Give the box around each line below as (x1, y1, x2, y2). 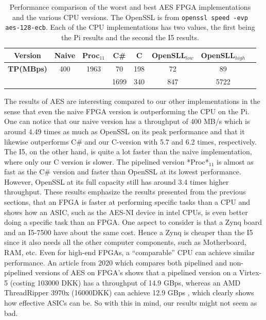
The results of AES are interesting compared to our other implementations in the (4, 96, 260, 106)
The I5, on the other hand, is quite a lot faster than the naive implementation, (4, 146, 252, 157)
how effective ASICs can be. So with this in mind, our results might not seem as (4, 297, 257, 308)
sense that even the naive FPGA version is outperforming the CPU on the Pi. (4, 105, 250, 116)
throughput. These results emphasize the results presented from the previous (4, 186, 246, 197)
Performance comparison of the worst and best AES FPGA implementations (9, 2, 251, 12)
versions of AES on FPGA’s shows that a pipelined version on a (35, 267, 237, 278)
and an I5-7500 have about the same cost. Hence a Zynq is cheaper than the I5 (4, 226, 253, 237)
